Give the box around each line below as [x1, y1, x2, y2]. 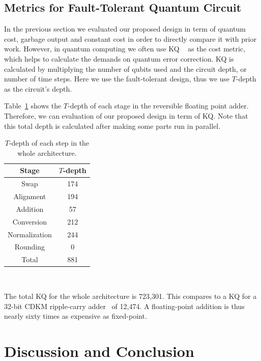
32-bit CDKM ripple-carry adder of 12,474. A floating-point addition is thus [4, 300, 245, 311]
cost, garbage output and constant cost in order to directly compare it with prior [4, 33, 256, 44]
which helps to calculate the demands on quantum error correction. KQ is [4, 53, 234, 64]
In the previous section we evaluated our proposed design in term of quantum [4, 23, 246, 34]
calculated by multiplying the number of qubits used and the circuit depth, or [4, 63, 247, 74]
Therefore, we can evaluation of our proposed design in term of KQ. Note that [4, 110, 248, 121]
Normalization [8, 229, 52, 239]
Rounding [14, 241, 45, 252]
